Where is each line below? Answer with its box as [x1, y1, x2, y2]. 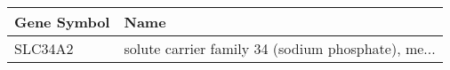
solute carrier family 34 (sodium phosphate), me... [124, 38, 436, 58]
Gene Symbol [14, 12, 110, 32]
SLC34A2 [14, 38, 74, 58]
